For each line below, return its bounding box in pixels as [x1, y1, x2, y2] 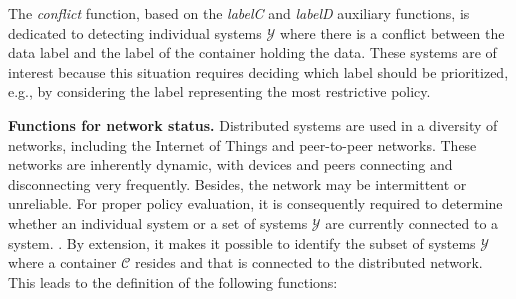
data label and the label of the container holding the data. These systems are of [8, 42, 497, 63]
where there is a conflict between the [279, 22, 505, 43]
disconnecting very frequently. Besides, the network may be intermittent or [8, 173, 467, 194]
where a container [8, 252, 117, 273]
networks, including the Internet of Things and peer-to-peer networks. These [8, 134, 477, 155]
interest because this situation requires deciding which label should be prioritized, [8, 61, 509, 82]
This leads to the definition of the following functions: [8, 271, 338, 292]
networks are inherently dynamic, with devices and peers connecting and [8, 154, 453, 175]
